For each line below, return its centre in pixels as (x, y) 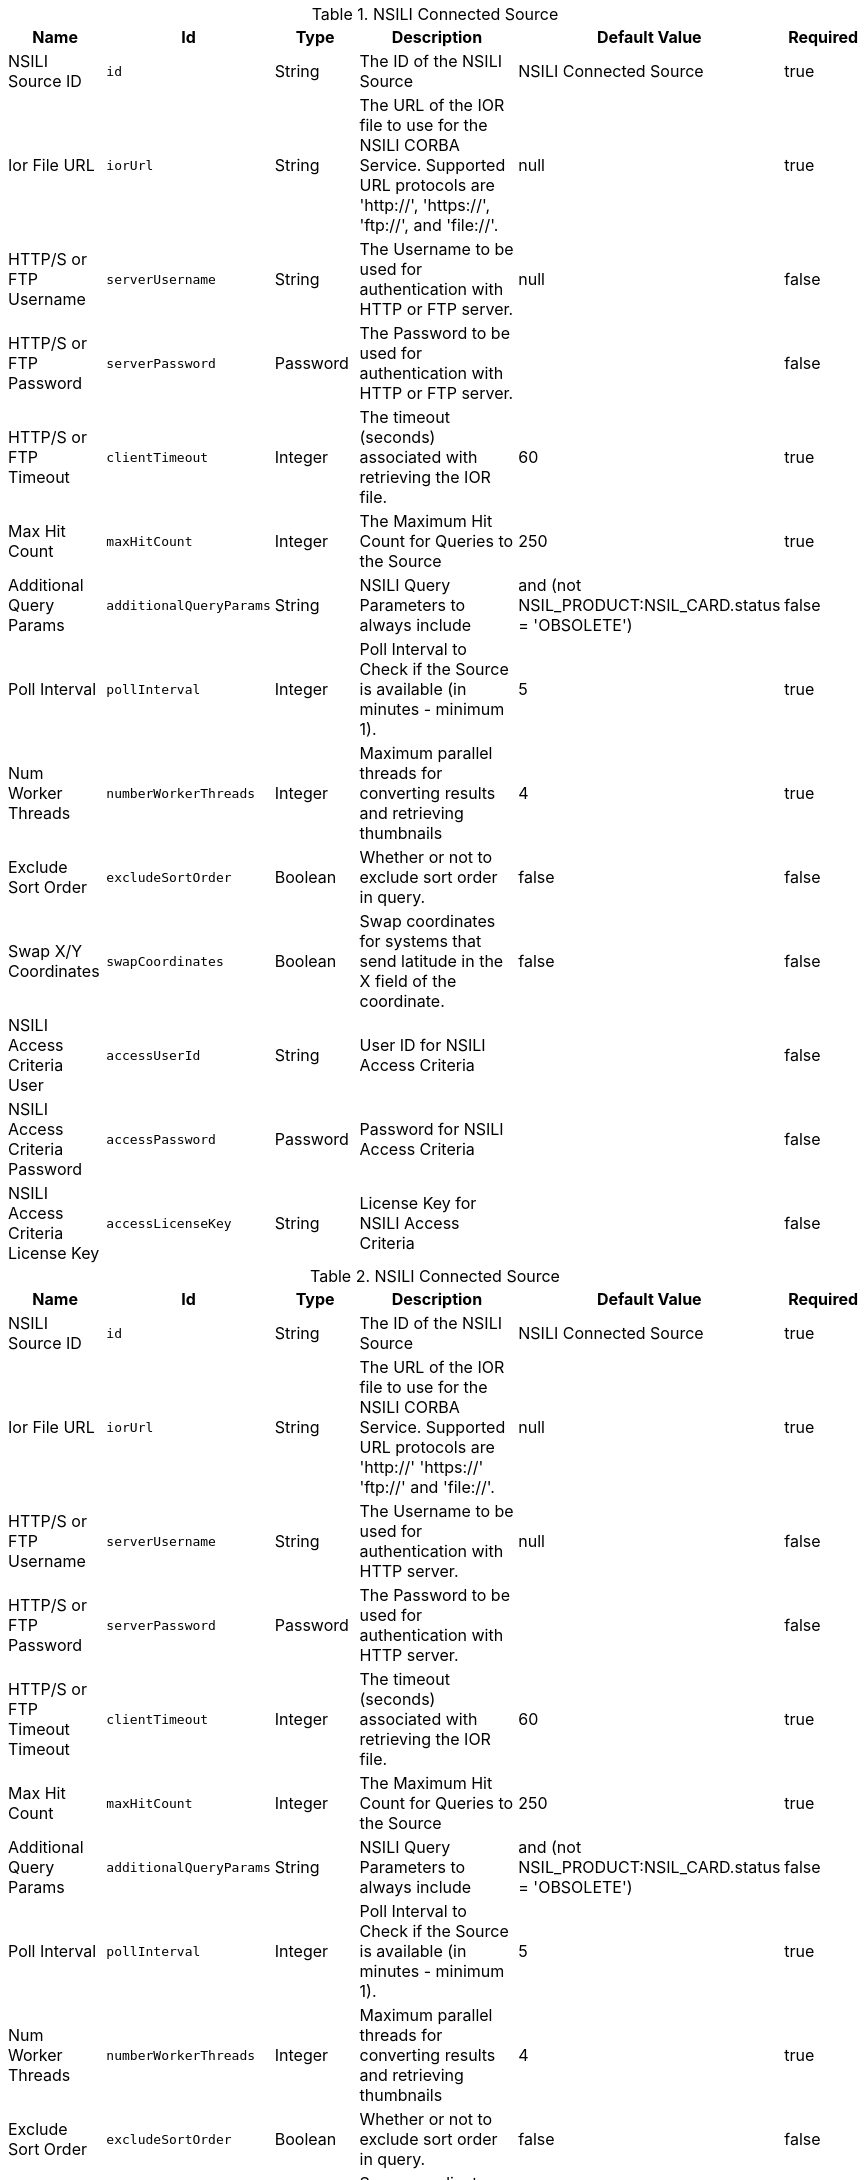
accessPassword (161, 1139)
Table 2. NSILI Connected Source (435, 1276)
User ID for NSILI (422, 1045)
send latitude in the (431, 961)
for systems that (420, 941)
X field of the (408, 981)
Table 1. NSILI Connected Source (435, 14)
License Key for (418, 1203)
